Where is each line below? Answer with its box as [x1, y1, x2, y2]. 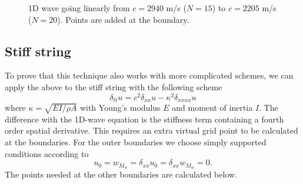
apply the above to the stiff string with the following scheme [5, 80, 222, 93]
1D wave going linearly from [28, 2, 130, 13]
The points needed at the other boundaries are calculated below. [5, 168, 237, 180]
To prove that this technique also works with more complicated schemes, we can [5, 69, 294, 81]
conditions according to [5, 147, 89, 159]
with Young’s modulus [79, 101, 161, 114]
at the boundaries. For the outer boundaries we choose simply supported [5, 136, 267, 148]
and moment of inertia [172, 101, 253, 114]
